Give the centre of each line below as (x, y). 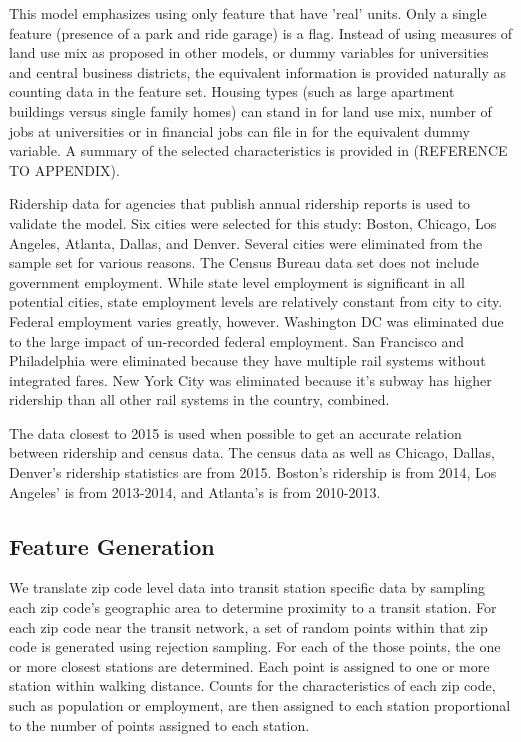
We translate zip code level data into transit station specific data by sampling (247, 587)
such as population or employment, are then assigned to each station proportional (260, 705)
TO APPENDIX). (64, 169)
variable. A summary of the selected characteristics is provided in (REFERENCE (258, 150)
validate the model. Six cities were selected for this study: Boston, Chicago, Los (253, 222)
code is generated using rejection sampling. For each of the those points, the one (255, 646)
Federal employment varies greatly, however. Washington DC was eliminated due (256, 320)
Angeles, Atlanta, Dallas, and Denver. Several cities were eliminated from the (246, 242)
